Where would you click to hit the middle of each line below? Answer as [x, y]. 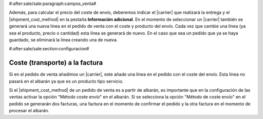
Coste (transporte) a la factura [56, 63]
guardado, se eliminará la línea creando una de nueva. [63, 40]
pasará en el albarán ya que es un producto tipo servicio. [66, 81]
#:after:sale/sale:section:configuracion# [49, 49]
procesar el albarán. [29, 111]
